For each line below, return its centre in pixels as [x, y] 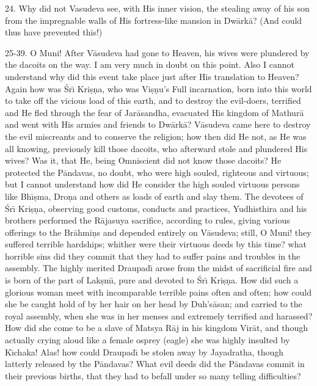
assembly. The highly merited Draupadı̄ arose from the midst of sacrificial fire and [158, 268]
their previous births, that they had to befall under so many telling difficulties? [153, 375]
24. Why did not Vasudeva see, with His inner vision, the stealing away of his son [157, 8]
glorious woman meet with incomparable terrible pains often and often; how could [158, 292]
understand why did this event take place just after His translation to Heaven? [152, 76]
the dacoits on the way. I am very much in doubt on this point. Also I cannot [150, 64]
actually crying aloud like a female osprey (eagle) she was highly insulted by [148, 340]
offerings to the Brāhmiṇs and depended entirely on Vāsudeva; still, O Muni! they [158, 232]
